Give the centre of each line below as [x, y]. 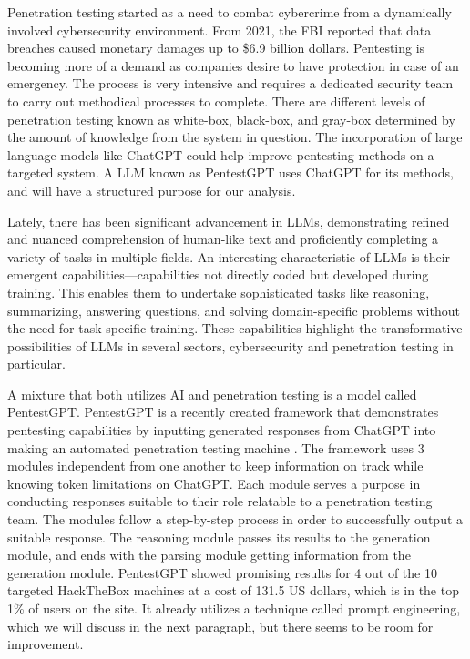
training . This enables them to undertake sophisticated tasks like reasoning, [219, 292]
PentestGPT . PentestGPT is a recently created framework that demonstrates [223, 412]
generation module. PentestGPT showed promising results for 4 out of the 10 [222, 572]
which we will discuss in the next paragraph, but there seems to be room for [220, 626]
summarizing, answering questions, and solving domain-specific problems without [234, 310]
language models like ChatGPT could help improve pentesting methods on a [221, 154]
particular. [36, 364]
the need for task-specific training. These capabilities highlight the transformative [235, 328]
